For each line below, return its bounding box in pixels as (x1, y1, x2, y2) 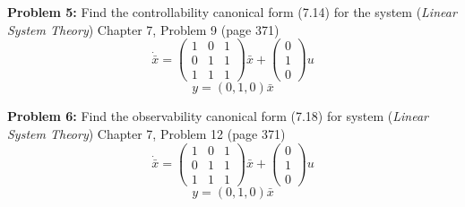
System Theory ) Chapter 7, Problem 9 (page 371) (7, 20, 280, 39)
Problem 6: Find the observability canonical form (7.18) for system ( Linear (7, 107, 429, 125)
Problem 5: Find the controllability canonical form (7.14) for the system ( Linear (7, 3, 457, 21)
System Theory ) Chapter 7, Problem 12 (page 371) (7, 124, 286, 142)
